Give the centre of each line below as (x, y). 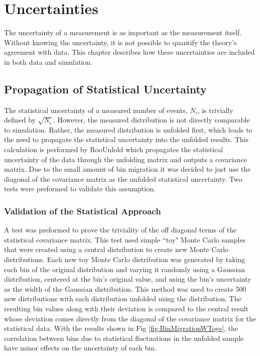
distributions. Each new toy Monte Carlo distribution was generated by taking (125, 259)
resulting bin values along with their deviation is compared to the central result (126, 309)
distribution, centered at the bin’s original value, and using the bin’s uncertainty (128, 279)
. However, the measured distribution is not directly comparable (151, 120)
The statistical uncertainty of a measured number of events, (96, 110)
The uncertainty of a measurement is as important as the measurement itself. (123, 32)
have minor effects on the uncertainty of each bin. (80, 348)
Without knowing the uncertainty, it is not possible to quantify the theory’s (120, 42)
